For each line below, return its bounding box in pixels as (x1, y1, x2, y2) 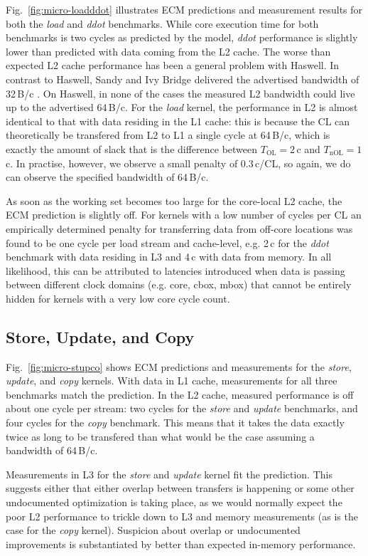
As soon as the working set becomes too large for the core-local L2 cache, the (6, 193, 342, 208)
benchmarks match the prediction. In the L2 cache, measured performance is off (6, 387, 354, 402)
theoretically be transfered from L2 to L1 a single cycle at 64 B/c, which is (6, 127, 330, 142)
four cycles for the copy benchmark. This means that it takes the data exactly (6, 415, 345, 430)
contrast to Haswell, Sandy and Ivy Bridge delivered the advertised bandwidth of (6, 71, 359, 86)
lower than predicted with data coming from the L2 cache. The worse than (6, 43, 331, 58)
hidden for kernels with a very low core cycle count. (6, 290, 230, 305)
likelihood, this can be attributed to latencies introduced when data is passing (6, 263, 345, 278)
